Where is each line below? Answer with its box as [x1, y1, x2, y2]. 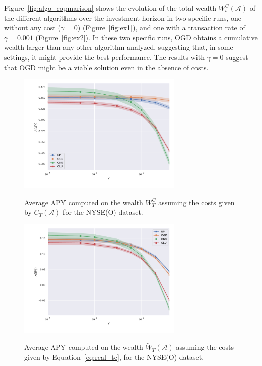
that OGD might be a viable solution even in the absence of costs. [4, 62, 209, 72]
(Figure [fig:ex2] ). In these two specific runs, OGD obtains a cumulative [35, 32, 258, 42]
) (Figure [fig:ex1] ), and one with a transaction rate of [77, 22, 245, 33]
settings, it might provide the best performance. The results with [4, 51, 205, 62]
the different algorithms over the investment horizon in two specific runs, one [4, 12, 242, 23]
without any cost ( [4, 22, 61, 33]
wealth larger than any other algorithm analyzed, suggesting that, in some [4, 42, 233, 52]
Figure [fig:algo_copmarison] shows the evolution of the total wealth [4, 3, 216, 13]
